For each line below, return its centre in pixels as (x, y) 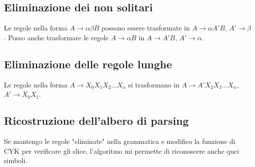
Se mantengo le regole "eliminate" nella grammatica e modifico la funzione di (120, 141)
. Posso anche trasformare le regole (56, 37)
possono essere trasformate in (146, 28)
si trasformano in (154, 84)
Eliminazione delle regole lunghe (88, 64)
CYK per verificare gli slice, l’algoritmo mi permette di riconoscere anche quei (122, 151)
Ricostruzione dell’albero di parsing (96, 121)
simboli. (16, 160)
